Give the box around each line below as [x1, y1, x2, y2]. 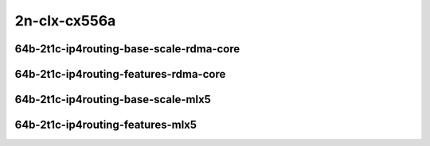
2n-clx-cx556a [14, 12, 116, 29]
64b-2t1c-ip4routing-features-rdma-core [14, 67, 226, 81]
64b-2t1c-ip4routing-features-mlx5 [14, 118, 197, 132]
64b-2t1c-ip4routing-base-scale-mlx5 [14, 93, 211, 106]
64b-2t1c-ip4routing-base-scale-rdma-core [14, 42, 240, 56]
